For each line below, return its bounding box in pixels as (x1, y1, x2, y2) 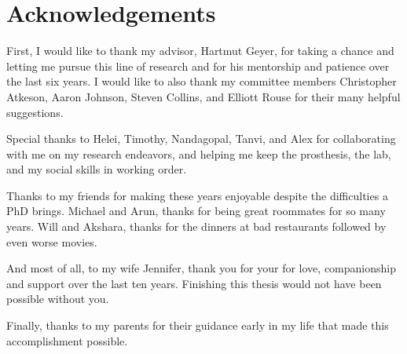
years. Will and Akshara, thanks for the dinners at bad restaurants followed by (6, 218, 387, 235)
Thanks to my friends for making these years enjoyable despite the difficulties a (6, 187, 388, 203)
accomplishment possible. (6, 332, 128, 349)
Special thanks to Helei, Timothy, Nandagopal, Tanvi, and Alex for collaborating (6, 130, 396, 147)
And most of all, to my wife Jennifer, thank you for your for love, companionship (6, 260, 396, 276)
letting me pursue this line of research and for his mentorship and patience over (6, 57, 390, 74)
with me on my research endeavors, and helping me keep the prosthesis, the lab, (6, 145, 391, 162)
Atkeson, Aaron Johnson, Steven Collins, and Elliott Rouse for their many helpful (6, 88, 401, 104)
